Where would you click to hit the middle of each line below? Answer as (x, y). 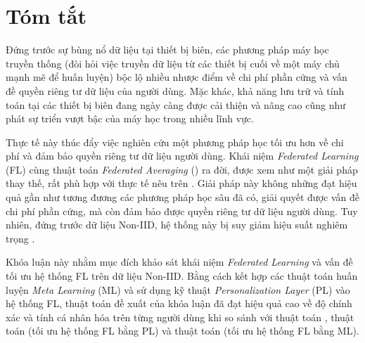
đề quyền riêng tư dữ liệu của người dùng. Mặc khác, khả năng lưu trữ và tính (175, 90)
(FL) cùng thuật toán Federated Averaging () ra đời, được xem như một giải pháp (182, 169)
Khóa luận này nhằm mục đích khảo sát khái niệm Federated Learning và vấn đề (179, 262)
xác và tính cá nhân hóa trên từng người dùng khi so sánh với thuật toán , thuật (180, 317)
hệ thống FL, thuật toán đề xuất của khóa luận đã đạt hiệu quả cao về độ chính (179, 303)
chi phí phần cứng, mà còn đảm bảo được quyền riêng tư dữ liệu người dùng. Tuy (182, 211)
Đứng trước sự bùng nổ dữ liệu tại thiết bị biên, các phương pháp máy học (167, 50)
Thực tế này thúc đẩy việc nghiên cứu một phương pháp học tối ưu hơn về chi (175, 142)
